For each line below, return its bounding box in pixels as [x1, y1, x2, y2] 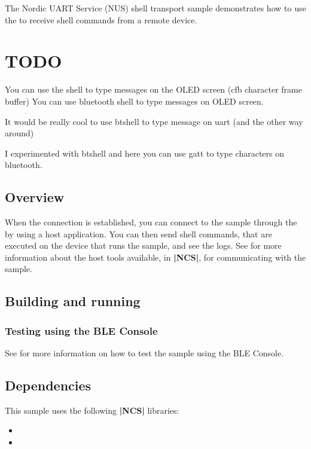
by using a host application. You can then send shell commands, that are [5, 227, 272, 240]
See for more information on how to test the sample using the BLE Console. [5, 347, 284, 359]
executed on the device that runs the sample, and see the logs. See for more [5, 239, 282, 252]
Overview [5, 188, 65, 206]
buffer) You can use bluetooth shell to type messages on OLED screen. [5, 94, 264, 107]
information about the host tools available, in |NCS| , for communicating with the [5, 251, 306, 263]
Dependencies [5, 376, 92, 395]
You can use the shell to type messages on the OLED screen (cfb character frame [5, 83, 302, 96]
